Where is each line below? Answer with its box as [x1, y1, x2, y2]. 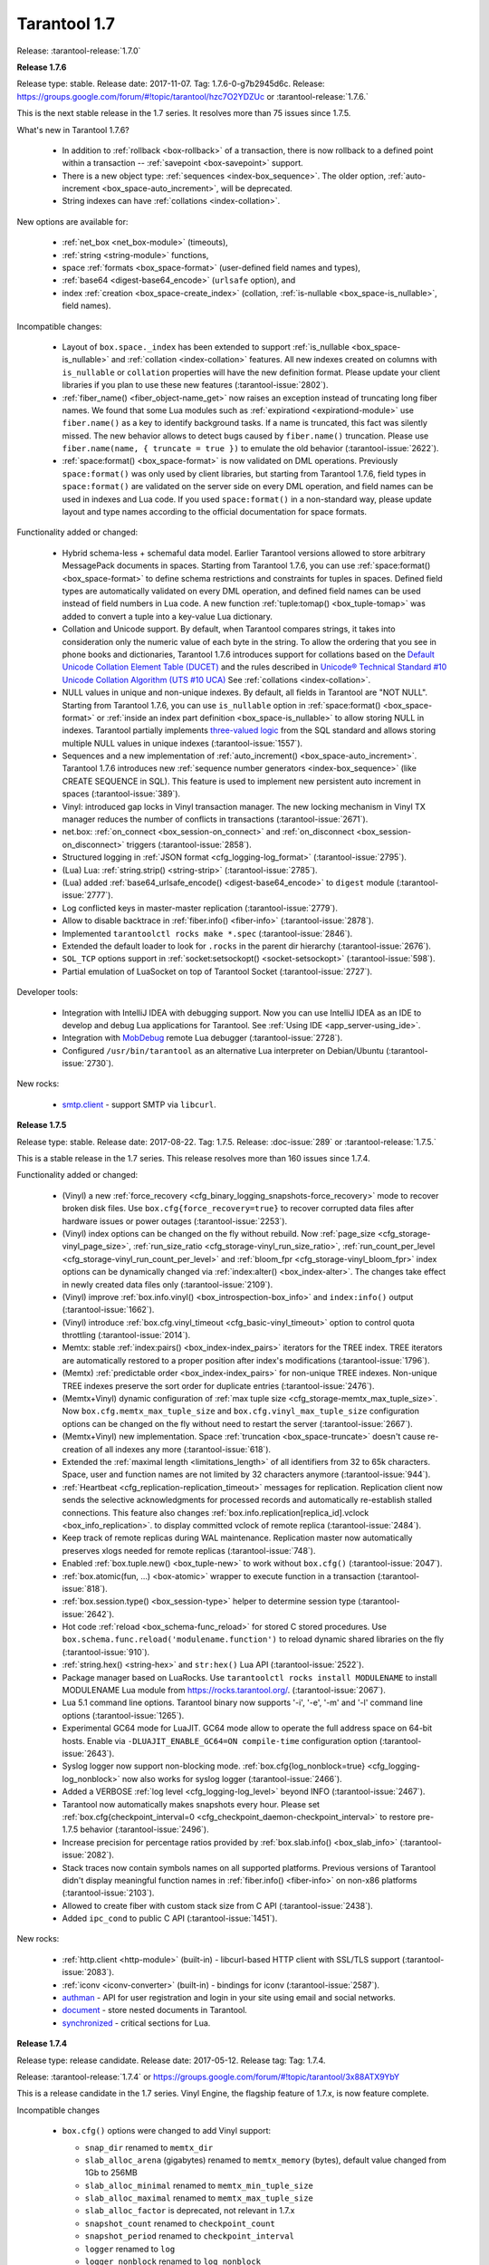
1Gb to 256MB [84, 2167, 138, 2178]
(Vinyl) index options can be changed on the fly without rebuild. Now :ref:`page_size [62, 1228, 376, 1239]
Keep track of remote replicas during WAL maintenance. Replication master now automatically [62, 1532, 413, 1544]
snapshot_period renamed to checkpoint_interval [84, 2231, 294, 2241]
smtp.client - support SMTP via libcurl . [62, 1099, 216, 1110]
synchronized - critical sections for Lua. [62, 2017, 211, 2029]
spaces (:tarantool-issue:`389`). [62, 788, 181, 799]
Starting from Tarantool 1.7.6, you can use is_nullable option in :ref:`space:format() [62, 699, 381, 710]
